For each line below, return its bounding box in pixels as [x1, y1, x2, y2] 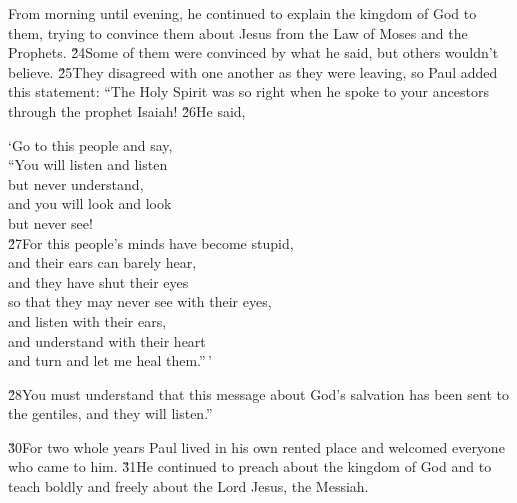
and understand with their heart [8, 330, 206, 351]
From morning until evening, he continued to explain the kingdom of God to [8, 3, 477, 23]
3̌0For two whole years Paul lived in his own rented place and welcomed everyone [8, 436, 505, 457]
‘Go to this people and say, [8, 134, 173, 155]
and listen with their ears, [8, 310, 167, 331]
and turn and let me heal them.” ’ [8, 350, 212, 371]
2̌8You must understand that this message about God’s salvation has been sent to [8, 383, 509, 404]
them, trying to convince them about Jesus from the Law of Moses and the [8, 22, 468, 43]
